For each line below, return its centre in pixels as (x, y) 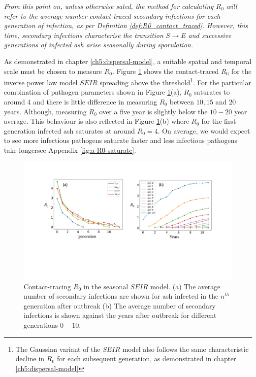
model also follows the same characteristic (185, 349)
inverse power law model (41, 82)
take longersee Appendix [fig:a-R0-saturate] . (70, 150)
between (182, 102)
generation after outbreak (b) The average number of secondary (120, 305)
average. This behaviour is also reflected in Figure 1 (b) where (96, 121)
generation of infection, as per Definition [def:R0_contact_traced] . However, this (126, 25)
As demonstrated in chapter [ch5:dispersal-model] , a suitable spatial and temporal (128, 61)
